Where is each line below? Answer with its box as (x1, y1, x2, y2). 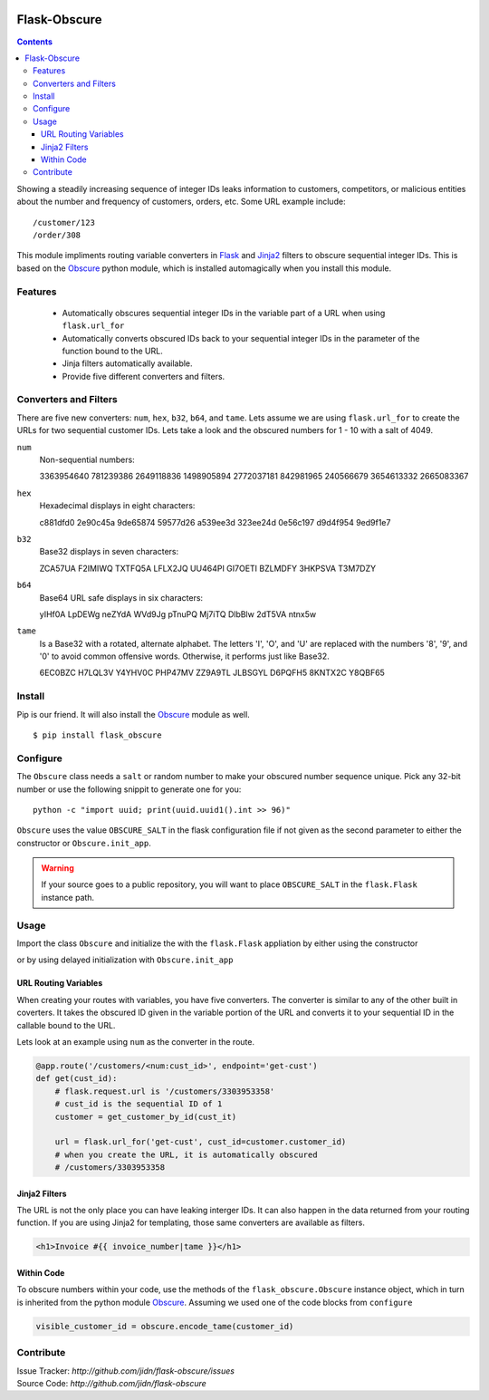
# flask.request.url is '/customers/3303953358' (54, 1086, 275, 1096)
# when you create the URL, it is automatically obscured (54, 1149, 318, 1160)
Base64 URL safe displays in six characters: (39, 592, 204, 603)
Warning (41, 863, 74, 874)
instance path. (41, 892, 95, 903)
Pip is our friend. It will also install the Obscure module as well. (16, 709, 251, 719)
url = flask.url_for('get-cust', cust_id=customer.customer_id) (54, 1137, 347, 1147)
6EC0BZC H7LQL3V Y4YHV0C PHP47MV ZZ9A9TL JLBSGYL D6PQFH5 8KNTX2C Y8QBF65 (39, 667, 385, 679)
